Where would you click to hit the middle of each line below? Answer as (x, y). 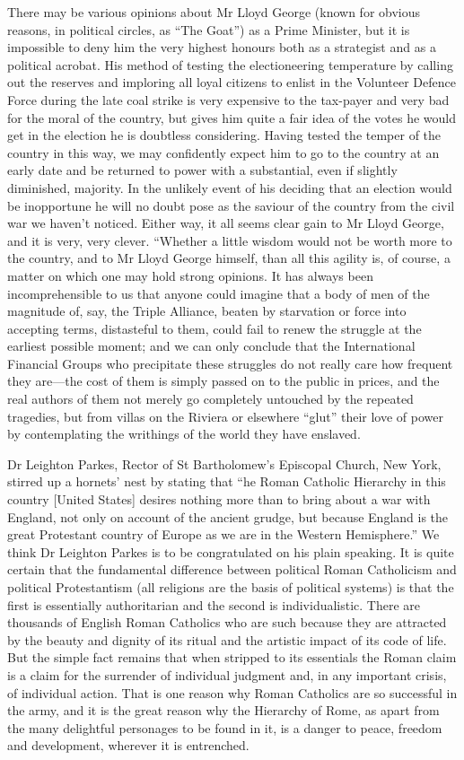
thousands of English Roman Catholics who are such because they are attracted (227, 622)
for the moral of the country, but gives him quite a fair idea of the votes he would (232, 117)
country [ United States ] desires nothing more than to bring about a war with (219, 499)
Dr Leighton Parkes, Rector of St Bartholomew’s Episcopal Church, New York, (224, 463)
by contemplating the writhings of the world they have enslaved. (184, 434)
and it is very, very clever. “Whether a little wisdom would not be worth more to (230, 240)
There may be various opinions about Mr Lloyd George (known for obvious (214, 12)
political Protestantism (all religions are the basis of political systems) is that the (231, 587)
